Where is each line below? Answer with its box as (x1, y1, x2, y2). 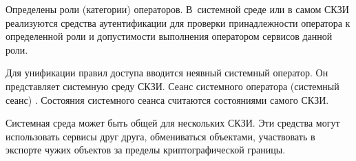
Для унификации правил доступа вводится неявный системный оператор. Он (6, 65, 328, 80)
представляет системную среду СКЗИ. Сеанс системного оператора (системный (6, 78, 339, 93)
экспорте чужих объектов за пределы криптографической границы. (6, 142, 286, 157)
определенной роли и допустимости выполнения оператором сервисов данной (6, 29, 333, 43)
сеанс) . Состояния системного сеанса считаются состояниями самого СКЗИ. (6, 92, 329, 107)
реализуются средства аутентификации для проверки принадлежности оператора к (6, 15, 350, 30)
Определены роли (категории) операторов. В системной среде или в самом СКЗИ (6, 2, 349, 16)
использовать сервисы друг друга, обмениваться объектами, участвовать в (6, 129, 315, 143)
